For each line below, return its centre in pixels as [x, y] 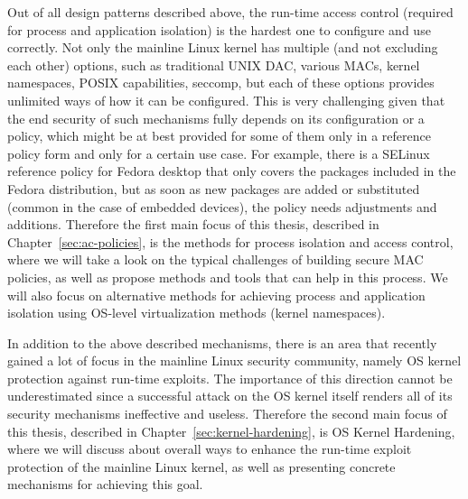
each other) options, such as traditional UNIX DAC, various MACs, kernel [214, 65]
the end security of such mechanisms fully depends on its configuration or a [216, 118]
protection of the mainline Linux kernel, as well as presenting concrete [201, 466]
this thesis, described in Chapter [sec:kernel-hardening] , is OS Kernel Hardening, [231, 431]
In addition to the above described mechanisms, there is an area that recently [222, 342]
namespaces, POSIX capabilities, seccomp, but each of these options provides [221, 83]
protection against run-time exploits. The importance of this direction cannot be [230, 378]
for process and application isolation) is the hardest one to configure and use [219, 29]
